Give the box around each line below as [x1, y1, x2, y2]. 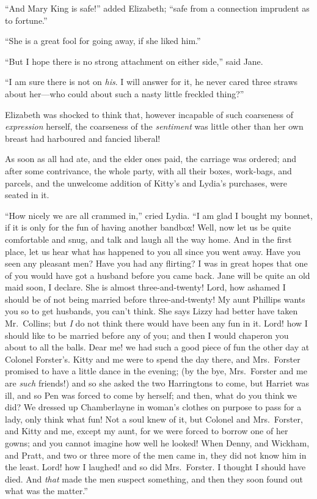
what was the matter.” [5, 484, 88, 497]
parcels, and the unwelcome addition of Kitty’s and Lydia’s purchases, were [5, 176, 287, 189]
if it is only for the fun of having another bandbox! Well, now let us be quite [5, 221, 291, 234]
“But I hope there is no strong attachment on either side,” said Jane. [5, 54, 263, 67]
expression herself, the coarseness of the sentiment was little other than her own [5, 120, 304, 133]
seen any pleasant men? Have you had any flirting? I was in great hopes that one [5, 257, 308, 270]
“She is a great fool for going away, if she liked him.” [5, 34, 201, 47]
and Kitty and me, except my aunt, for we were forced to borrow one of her [5, 424, 288, 437]
